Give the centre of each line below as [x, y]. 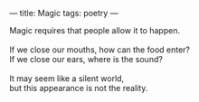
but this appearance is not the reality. [79, 88]
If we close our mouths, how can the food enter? [100, 50]
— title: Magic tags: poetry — [64, 13]
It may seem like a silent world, [67, 79]
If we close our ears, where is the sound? [86, 59]
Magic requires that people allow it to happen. [95, 30]
